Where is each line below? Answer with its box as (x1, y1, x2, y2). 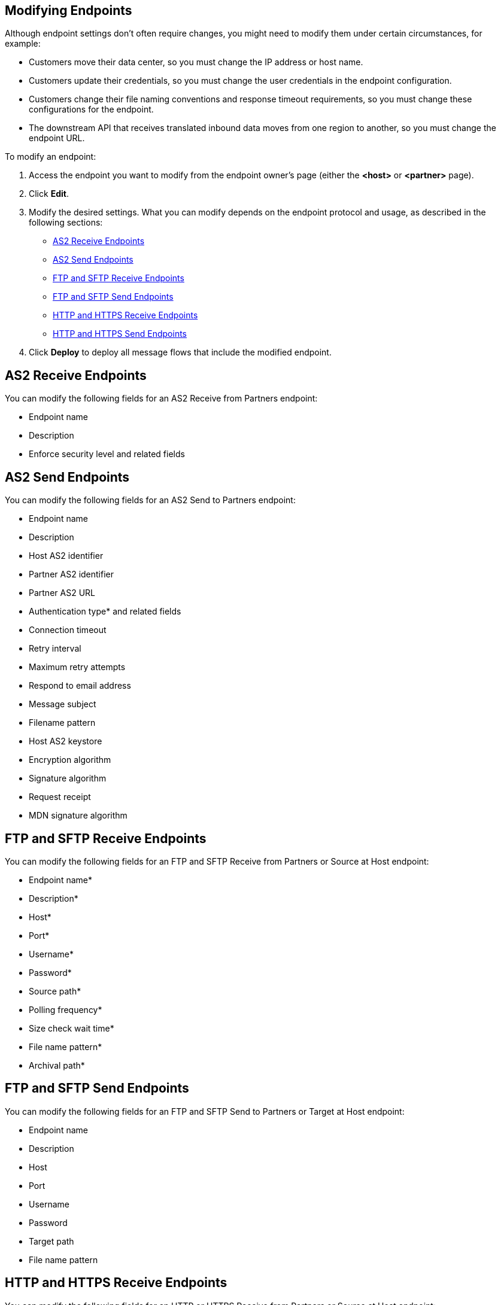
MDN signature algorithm (29, 810, 127, 821)
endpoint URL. (29, 133, 85, 144)
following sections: (29, 217, 103, 228)
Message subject (29, 699, 96, 710)
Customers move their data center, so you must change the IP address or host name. (29, 57, 363, 68)
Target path (29, 1236, 74, 1246)
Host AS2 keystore (29, 736, 102, 747)
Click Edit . (29, 188, 69, 199)
